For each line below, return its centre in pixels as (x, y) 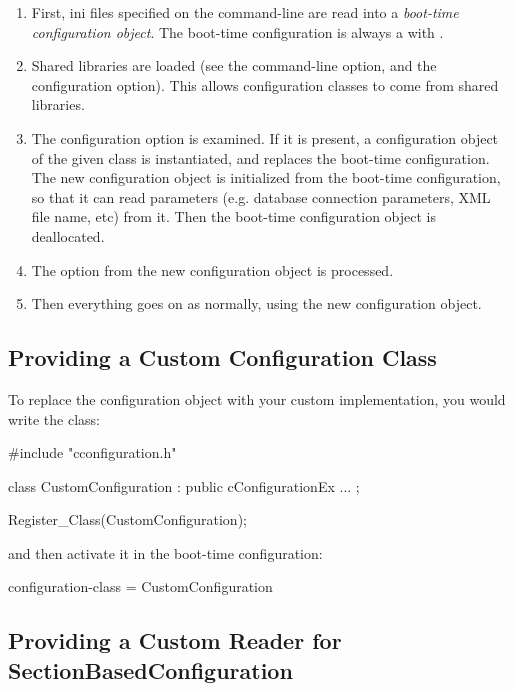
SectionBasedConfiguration (150, 669)
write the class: (54, 418)
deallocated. (68, 235)
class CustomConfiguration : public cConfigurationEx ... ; (184, 485)
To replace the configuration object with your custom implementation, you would (257, 398)
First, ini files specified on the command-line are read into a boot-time (245, 12)
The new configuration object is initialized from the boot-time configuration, (266, 177)
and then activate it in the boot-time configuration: (165, 552)
